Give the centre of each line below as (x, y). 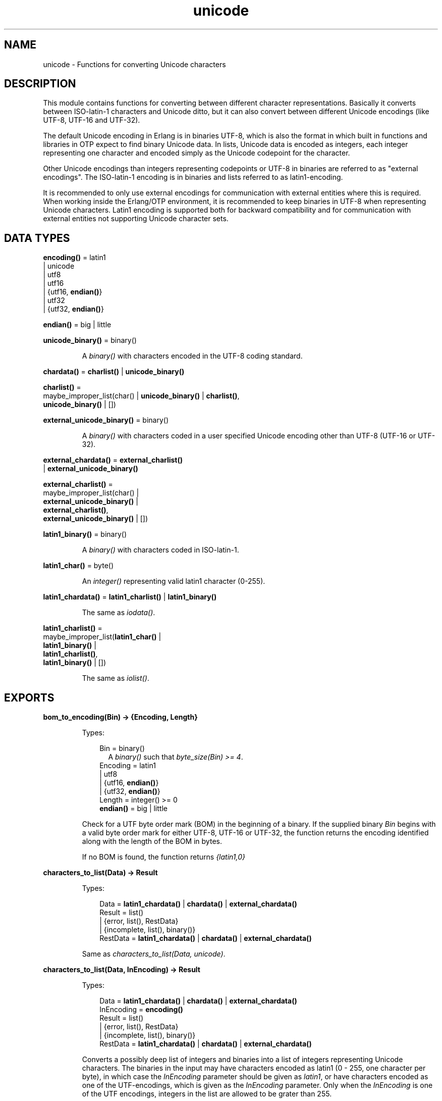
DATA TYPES (37, 238)
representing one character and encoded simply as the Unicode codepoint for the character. (197, 153)
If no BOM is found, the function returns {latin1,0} (163, 857)
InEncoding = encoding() (141, 1010)
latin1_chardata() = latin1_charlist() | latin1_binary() (130, 597)
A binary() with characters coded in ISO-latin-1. (160, 550)
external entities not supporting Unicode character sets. (136, 219)
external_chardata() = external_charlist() (113, 460)
